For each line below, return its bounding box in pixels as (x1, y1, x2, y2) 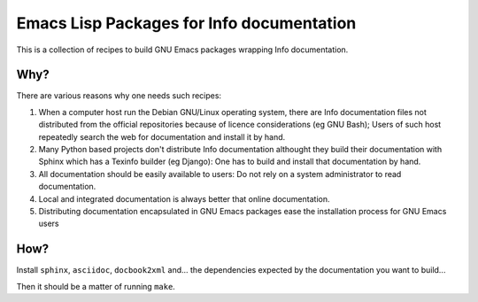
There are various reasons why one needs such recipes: (16, 90, 221, 101)
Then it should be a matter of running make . (16, 281, 176, 291)
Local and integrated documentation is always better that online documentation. (38, 193, 330, 204)
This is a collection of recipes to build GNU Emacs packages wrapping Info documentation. (16, 44, 349, 55)
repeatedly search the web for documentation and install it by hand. (38, 131, 286, 142)
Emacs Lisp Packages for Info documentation (16, 13, 357, 33)
